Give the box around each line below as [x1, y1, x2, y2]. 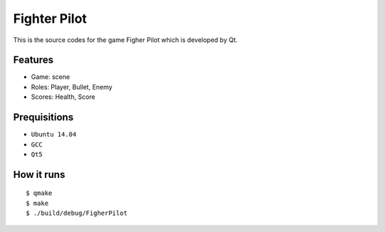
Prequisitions [13, 111, 74, 124]
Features [13, 54, 53, 66]
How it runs [13, 168, 66, 181]
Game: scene [31, 73, 71, 81]
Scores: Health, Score [31, 93, 96, 101]
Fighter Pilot [13, 11, 87, 26]
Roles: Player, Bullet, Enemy [31, 83, 113, 91]
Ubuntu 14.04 [31, 130, 77, 139]
